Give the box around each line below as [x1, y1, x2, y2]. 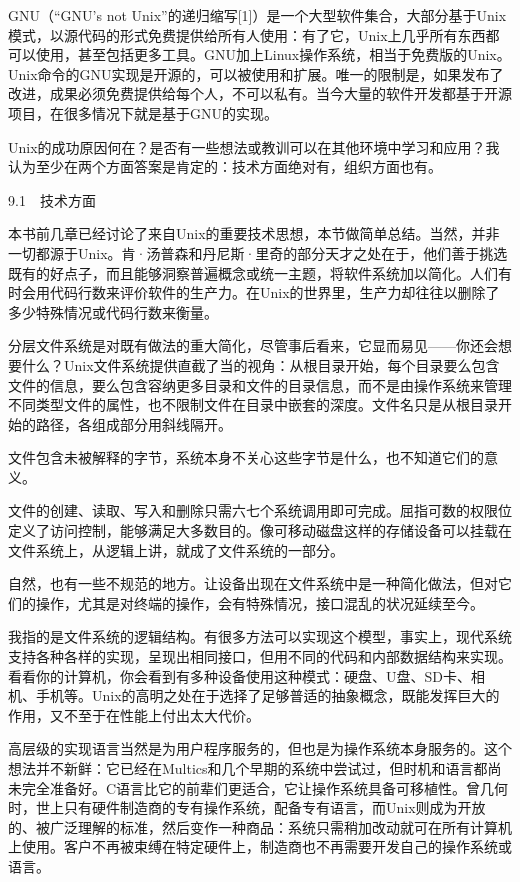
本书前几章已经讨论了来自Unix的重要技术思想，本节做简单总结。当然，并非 [8, 223, 500, 244]
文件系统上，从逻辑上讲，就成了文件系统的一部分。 [8, 539, 344, 560]
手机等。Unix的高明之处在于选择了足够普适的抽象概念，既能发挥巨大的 [35, 685, 500, 706]
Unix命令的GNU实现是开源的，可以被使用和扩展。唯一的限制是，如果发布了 [8, 63, 504, 84]
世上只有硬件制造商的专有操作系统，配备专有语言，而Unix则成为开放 [35, 797, 486, 818]
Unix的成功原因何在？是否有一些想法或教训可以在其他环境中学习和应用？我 [8, 136, 500, 157]
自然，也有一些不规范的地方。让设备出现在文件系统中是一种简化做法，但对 [8, 573, 498, 594]
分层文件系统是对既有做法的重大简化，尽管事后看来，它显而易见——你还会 [8, 335, 498, 356]
